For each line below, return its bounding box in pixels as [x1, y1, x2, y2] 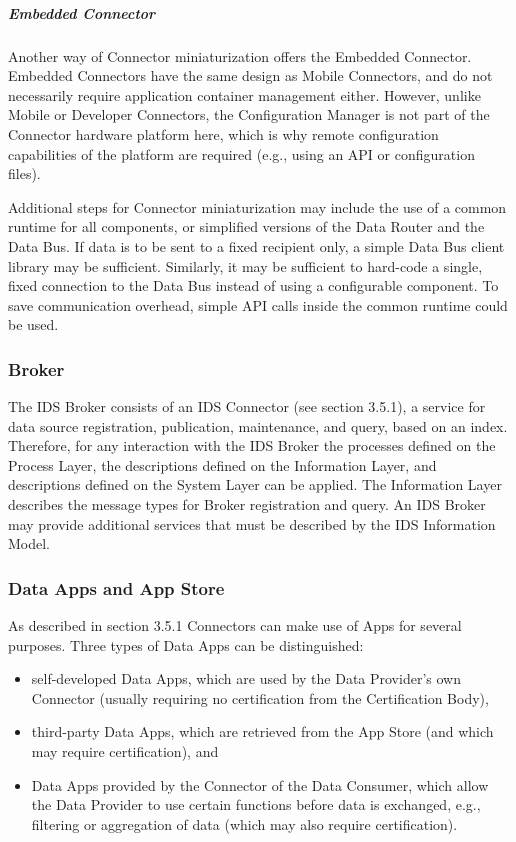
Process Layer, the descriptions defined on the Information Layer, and [8, 454, 437, 475]
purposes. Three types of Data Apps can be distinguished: [8, 634, 364, 655]
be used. [8, 314, 59, 335]
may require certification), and [31, 741, 219, 762]
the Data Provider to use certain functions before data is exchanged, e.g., [31, 794, 481, 815]
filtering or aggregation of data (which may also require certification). [31, 813, 458, 834]
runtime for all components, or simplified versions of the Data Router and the [8, 216, 485, 237]
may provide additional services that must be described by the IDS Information [8, 513, 496, 534]
